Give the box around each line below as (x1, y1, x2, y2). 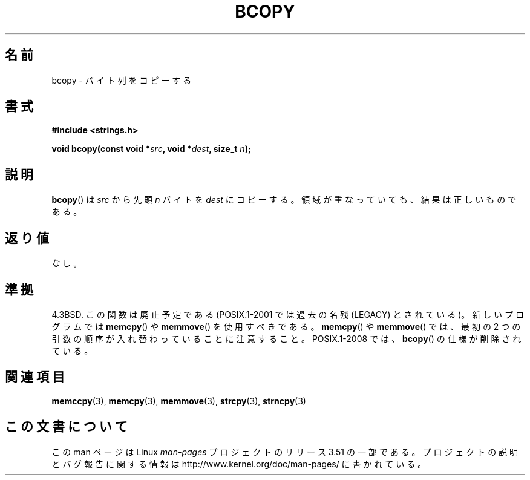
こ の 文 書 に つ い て (5, 419, 128, 435)
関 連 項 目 (5, 369, 65, 385)
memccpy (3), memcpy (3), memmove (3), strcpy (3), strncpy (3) (51, 395, 306, 406)
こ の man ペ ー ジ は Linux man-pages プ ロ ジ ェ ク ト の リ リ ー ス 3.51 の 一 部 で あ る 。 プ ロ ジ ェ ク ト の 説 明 (51, 446, 519, 457)
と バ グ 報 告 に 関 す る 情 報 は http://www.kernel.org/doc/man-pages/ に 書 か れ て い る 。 (51, 458, 427, 469)
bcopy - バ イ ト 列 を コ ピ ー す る (51, 74, 192, 85)
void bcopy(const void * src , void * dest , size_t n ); (51, 143, 251, 154)
